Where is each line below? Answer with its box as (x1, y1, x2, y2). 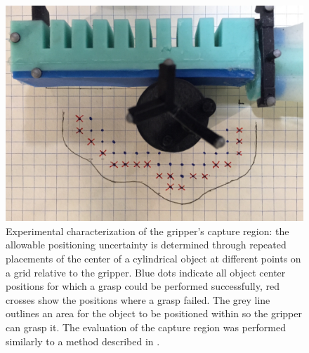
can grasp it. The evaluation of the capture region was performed (6, 319, 286, 334)
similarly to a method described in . (6, 333, 160, 348)
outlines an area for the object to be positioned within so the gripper (6, 306, 302, 321)
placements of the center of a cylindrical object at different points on (6, 251, 301, 266)
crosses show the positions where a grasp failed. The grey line (6, 292, 270, 307)
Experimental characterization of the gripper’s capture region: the (6, 223, 289, 238)
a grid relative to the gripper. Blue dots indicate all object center (6, 265, 286, 279)
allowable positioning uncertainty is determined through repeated (6, 237, 287, 252)
